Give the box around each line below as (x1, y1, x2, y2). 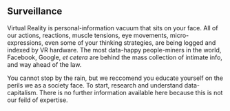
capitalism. (7, 88, 38, 97)
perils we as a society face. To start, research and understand (7, 81, 183, 89)
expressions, (7, 38, 43, 47)
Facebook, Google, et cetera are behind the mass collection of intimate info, (7, 53, 222, 61)
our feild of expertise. (7, 96, 68, 104)
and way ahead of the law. (7, 60, 82, 68)
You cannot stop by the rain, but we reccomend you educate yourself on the (7, 74, 224, 82)
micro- (169, 31, 189, 39)
